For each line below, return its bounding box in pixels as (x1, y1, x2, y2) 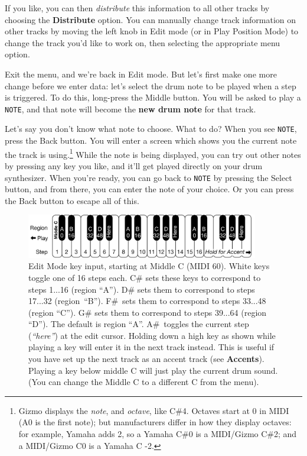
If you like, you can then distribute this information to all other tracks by (5, 2, 270, 14)
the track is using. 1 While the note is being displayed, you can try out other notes (5, 146, 301, 160)
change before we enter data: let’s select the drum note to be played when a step (5, 79, 296, 92)
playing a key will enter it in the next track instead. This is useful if (28, 341, 275, 353)
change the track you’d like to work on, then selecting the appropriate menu (5, 36, 280, 48)
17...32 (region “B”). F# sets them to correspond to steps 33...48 (28, 295, 266, 307)
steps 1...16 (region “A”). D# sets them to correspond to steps (28, 283, 255, 295)
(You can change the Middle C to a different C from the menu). (28, 376, 259, 388)
